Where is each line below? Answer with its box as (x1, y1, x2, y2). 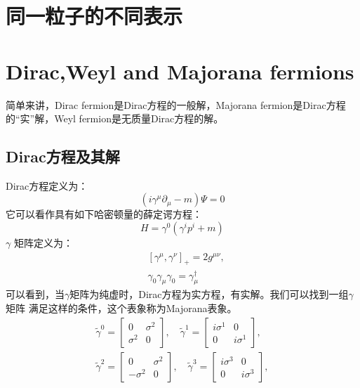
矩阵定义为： (13, 235, 73, 250)
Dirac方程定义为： (6, 178, 88, 193)
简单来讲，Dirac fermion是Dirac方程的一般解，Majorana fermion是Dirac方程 (6, 97, 346, 112)
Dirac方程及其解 (6, 145, 120, 167)
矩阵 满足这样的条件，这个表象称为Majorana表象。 (6, 301, 237, 315)
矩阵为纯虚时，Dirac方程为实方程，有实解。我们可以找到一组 (69, 287, 349, 302)
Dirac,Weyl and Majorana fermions (6, 56, 354, 85)
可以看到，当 (6, 287, 65, 302)
